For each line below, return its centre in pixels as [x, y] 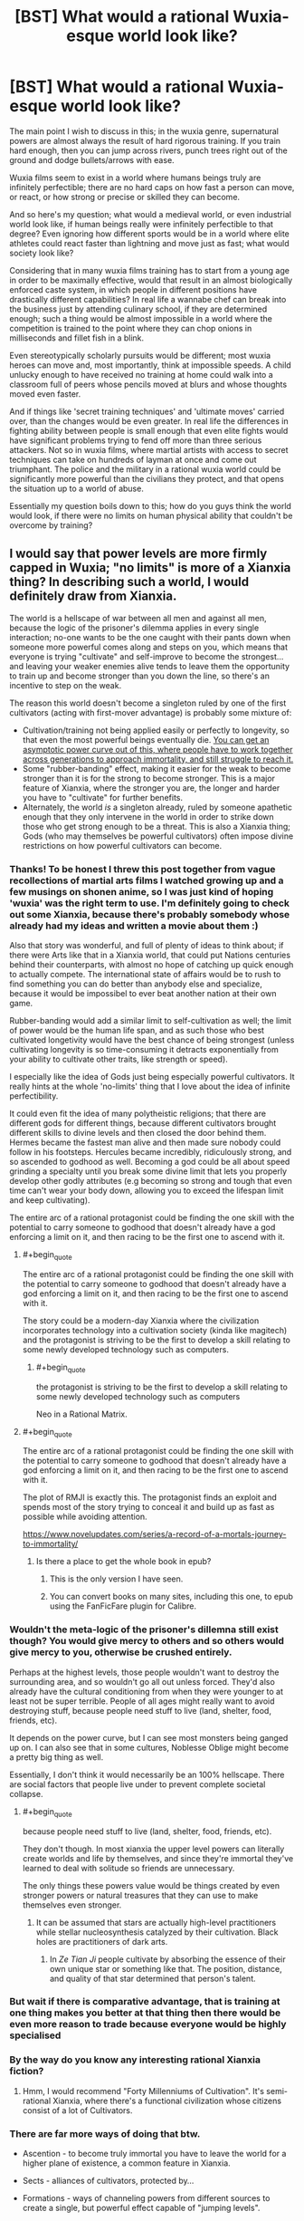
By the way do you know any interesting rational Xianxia [135, 2060]
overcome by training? [51, 525]
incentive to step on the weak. [66, 685]
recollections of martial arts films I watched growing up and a [147, 880]
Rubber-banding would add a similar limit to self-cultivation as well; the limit [151, 1021]
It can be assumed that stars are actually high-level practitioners [156, 1922]
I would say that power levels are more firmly [138, 554]
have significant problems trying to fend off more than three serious [136, 440]
